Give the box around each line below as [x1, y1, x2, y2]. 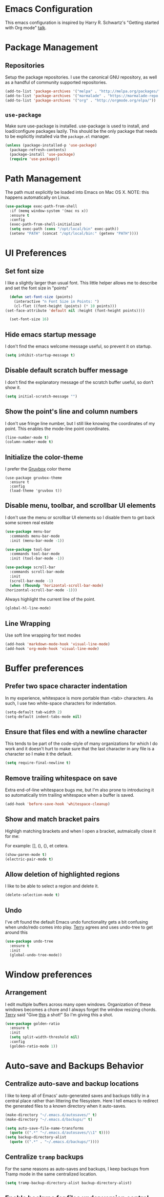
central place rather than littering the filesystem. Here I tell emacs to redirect [5, 1097, 159, 1104]
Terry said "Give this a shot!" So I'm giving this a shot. [5, 1011, 114, 1017]
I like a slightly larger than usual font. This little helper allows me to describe [5, 280, 158, 286]
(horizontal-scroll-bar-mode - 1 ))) [5, 587, 78, 593]
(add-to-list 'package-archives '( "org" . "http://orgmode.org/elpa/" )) [5, 98, 156, 103]
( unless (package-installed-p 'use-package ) [5, 143, 97, 148]
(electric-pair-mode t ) [5, 857, 54, 862]
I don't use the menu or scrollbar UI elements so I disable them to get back [5, 514, 155, 520]
